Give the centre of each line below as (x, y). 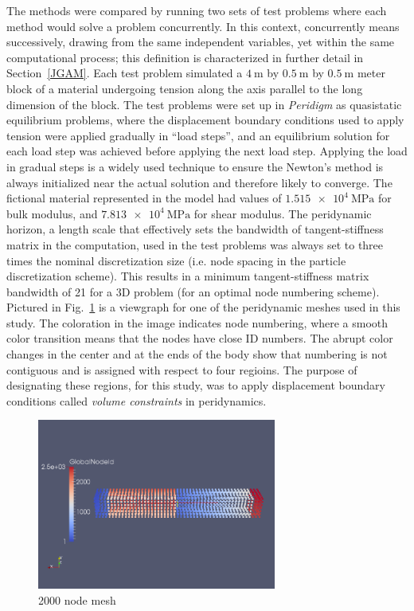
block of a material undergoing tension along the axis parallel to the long (185, 88)
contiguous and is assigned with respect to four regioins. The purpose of (182, 369)
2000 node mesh (77, 599)
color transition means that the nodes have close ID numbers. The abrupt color (200, 338)
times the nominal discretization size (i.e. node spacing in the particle (176, 260)
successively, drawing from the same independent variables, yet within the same (201, 42)
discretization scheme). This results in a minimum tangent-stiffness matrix (188, 276)
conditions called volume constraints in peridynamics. (137, 400)
